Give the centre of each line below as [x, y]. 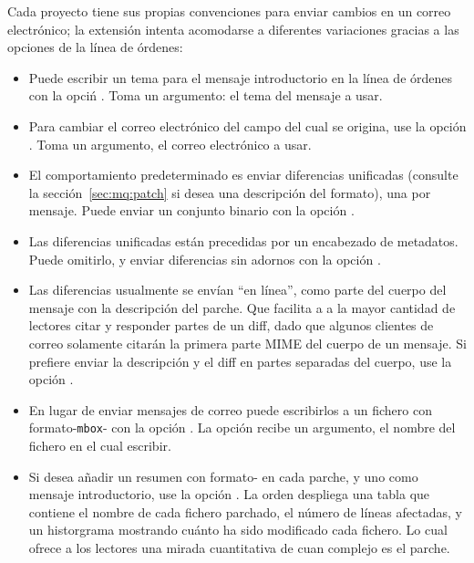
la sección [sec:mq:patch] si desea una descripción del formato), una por [230, 192]
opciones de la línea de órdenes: [95, 47]
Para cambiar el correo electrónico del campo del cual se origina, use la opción [247, 125]
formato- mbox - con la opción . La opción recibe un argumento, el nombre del [242, 427]
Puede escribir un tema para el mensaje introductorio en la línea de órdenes [241, 77]
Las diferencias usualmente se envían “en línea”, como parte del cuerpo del [237, 290]
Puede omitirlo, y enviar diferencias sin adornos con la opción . [205, 259]
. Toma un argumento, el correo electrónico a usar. [170, 144]
